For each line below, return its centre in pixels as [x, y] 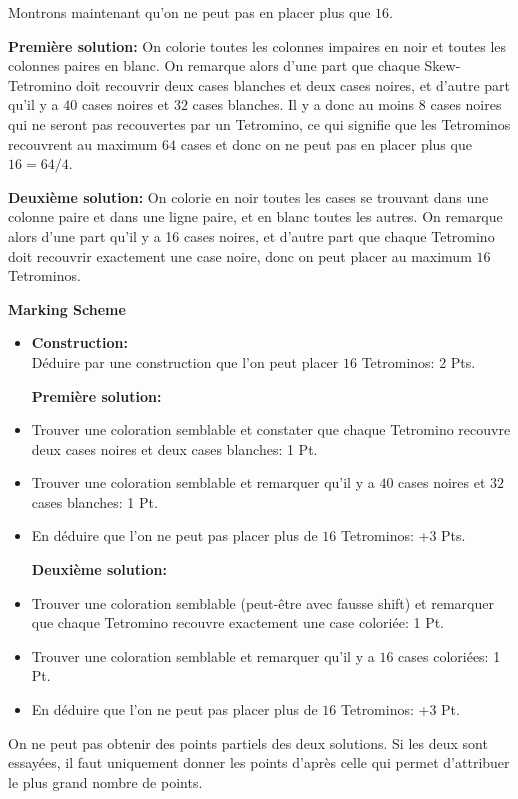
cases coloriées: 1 [449, 655]
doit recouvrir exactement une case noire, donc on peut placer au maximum [240, 255]
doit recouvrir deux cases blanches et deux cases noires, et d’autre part [293, 84]
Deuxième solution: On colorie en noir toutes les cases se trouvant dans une [248, 196]
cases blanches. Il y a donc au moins [303, 104]
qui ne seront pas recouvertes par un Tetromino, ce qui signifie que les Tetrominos [259, 123]
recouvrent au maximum [83, 143]
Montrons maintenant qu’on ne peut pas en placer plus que [189, 12]
